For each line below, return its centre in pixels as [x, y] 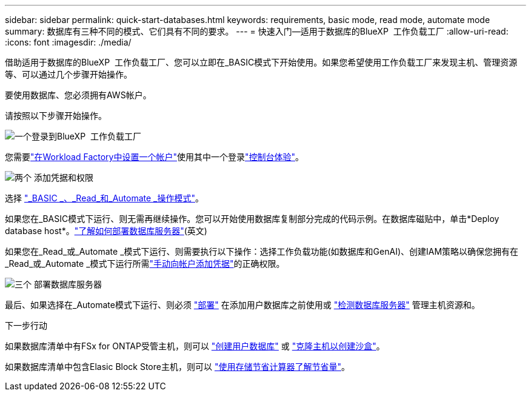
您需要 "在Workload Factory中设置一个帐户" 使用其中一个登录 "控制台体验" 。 [155, 157]
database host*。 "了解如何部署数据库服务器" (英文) [106, 231]
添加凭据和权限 [63, 177]
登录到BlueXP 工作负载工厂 [86, 136]
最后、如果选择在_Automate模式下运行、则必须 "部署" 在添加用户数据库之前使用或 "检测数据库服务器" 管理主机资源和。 [242, 305]
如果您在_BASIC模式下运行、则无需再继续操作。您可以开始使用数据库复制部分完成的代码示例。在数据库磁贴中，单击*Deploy [252, 219]
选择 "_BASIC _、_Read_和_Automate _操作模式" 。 [104, 198]
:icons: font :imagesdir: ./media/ [68, 42]
